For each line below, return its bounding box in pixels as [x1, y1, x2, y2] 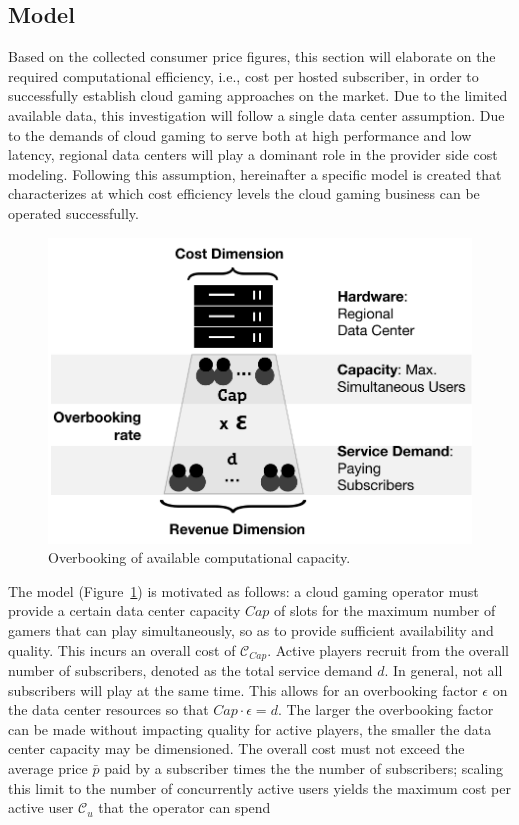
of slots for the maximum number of [274, 600, 496, 621]
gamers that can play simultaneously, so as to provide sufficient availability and [8, 620, 494, 640]
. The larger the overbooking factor [277, 699, 494, 720]
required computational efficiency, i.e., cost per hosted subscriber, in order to [8, 65, 479, 86]
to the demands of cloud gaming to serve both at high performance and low [8, 124, 472, 145]
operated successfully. [8, 202, 139, 223]
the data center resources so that [8, 699, 209, 720]
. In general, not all [384, 660, 503, 681]
